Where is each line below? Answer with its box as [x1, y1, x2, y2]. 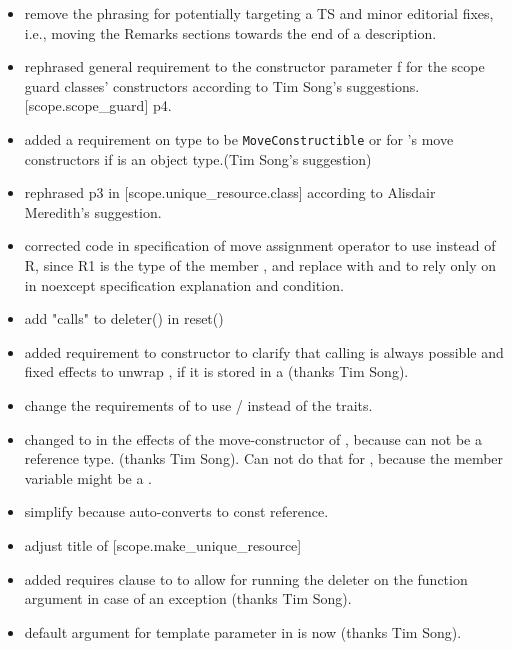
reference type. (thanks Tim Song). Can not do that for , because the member [24, 448, 504, 469]
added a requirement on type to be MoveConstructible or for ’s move [24, 128, 454, 149]
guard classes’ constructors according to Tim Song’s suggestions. [24, 75, 420, 96]
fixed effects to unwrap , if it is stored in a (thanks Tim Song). [24, 361, 409, 382]
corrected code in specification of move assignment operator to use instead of [24, 235, 496, 256]
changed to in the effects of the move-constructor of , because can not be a [24, 428, 482, 449]
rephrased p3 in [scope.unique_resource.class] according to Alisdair [24, 182, 436, 203]
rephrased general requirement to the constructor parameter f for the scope [24, 56, 485, 77]
